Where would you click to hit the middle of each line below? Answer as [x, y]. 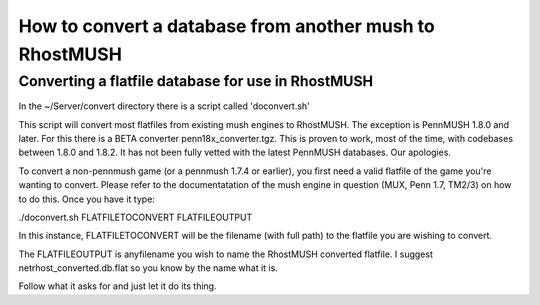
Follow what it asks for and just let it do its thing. [117, 286]
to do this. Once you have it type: [86, 199]
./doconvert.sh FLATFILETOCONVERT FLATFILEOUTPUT [135, 217]
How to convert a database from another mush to [226, 26]
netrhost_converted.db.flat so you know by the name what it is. [148, 268]
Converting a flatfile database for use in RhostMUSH [196, 81]
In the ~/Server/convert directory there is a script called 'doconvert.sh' [164, 106]
